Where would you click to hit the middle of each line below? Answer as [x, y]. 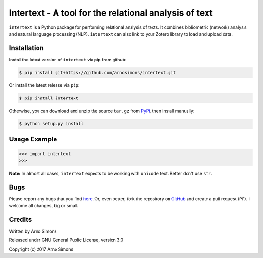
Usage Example [33, 139]
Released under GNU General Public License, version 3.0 [66, 240]
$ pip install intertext [49, 98]
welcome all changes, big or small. [44, 206]
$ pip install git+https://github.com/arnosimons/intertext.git [98, 72]
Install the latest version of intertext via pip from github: [68, 60]
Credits [20, 219]
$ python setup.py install [51, 124]
